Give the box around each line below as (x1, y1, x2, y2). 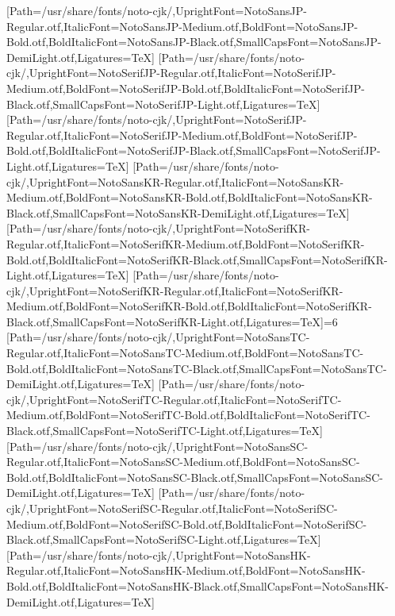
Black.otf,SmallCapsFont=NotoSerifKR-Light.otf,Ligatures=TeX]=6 (6, 313, 338, 329)
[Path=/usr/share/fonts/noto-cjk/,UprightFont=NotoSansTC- (6, 329, 310, 345)
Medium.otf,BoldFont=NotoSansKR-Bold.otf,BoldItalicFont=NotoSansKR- (6, 189, 373, 206)
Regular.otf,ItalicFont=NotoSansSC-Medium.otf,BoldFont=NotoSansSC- (6, 453, 360, 470)
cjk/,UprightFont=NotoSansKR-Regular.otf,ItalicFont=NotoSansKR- (6, 173, 344, 190)
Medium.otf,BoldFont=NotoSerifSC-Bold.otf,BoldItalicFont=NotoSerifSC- (6, 515, 367, 532)
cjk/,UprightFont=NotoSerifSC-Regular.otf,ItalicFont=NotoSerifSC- (6, 500, 338, 516)
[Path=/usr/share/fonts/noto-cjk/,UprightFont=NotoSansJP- (6, 2, 307, 18)
